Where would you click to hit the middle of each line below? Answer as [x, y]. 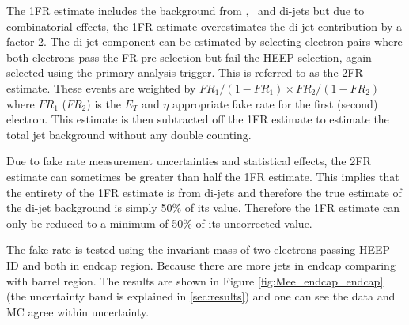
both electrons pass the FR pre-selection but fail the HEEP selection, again [189, 57]
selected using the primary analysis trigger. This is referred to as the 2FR [185, 72]
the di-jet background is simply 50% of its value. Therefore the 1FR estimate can [203, 208]
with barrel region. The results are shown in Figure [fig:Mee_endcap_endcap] [195, 280]
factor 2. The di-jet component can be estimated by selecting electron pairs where [204, 42]
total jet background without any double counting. [129, 134]
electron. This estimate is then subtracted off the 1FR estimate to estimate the [198, 119]
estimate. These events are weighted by [101, 87]
